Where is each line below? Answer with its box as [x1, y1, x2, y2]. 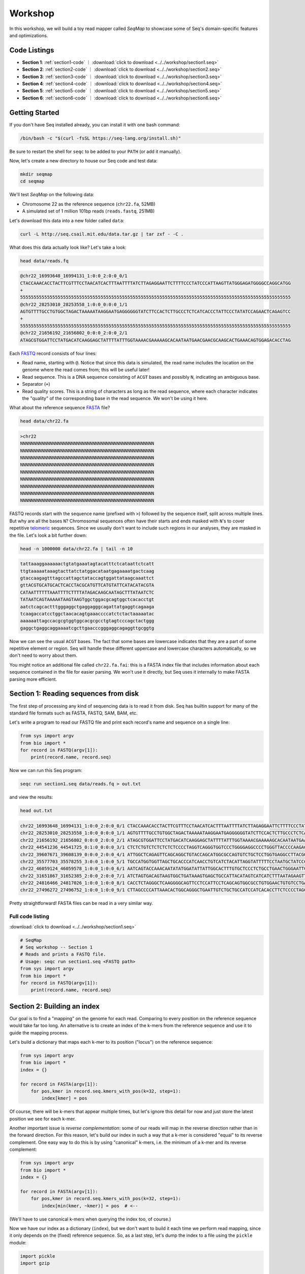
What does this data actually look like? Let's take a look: [9, 244, 127, 250]
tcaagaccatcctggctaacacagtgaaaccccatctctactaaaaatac [20, 611, 155, 617]
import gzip [20, 1260, 50, 1266]
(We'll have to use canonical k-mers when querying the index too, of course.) [9, 1216, 171, 1222]
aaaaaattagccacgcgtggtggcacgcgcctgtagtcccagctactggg [20, 618, 155, 624]
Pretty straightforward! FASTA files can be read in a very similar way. [9, 900, 154, 907]
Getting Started [9, 108, 59, 117]
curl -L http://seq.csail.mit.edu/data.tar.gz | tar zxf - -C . [20, 231, 184, 237]
